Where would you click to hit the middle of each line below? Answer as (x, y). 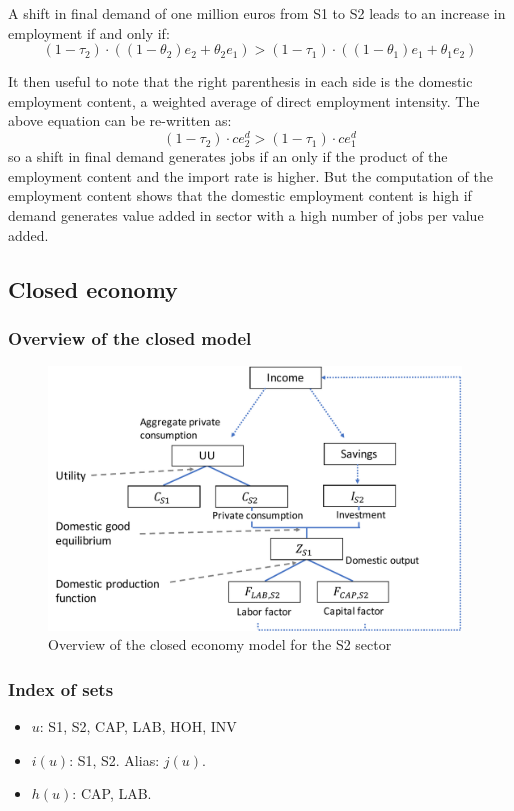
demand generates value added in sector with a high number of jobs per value (246, 214)
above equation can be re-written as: (120, 120)
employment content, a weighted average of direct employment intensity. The (244, 100)
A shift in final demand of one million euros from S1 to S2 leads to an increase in (257, 13)
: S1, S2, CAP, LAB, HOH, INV (138, 726)
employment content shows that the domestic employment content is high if (240, 195)
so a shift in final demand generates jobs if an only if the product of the (228, 156)
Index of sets (61, 688)
